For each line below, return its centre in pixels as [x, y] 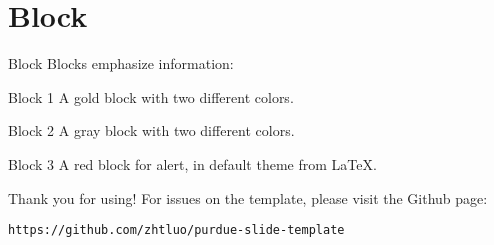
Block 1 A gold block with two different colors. [151, 96]
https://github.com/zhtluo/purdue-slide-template [176, 230]
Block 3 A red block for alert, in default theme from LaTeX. [192, 163]
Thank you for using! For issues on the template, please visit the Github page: [248, 197]
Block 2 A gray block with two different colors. [151, 130]
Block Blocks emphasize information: [121, 63]
